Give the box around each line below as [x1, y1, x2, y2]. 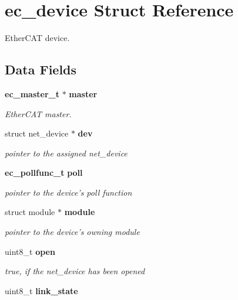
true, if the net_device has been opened [5, 265, 145, 277]
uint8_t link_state [5, 284, 78, 296]
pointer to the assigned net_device [5, 146, 128, 159]
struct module [5, 206, 55, 218]
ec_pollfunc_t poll [5, 166, 83, 179]
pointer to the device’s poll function [5, 186, 132, 198]
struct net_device [5, 127, 69, 139]
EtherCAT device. [5, 32, 70, 44]
